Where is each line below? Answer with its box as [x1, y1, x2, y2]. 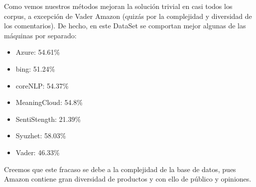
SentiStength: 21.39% [15, 113, 81, 124]
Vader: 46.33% [15, 147, 60, 157]
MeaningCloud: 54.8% [15, 97, 83, 107]
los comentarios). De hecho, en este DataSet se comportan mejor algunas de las [4, 20, 246, 31]
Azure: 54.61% [15, 47, 60, 57]
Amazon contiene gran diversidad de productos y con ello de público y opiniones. [4, 174, 252, 184]
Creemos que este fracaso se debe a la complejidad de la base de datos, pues [4, 164, 236, 174]
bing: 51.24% [15, 63, 55, 74]
